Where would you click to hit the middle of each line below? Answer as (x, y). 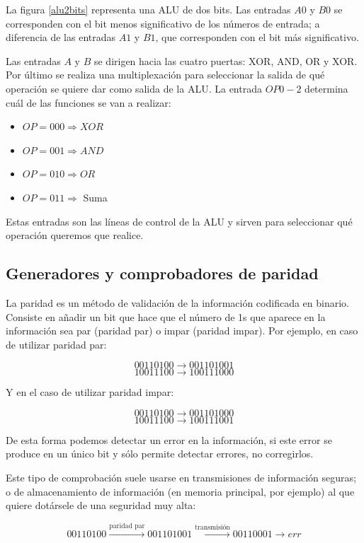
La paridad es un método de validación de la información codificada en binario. (177, 302)
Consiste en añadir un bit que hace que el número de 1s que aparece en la (166, 316)
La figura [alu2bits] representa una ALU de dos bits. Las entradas (148, 9)
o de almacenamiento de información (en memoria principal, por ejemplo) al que (180, 491)
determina (326, 88)
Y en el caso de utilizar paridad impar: (90, 392)
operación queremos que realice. (75, 235)
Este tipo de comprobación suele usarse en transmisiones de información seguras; (181, 478)
